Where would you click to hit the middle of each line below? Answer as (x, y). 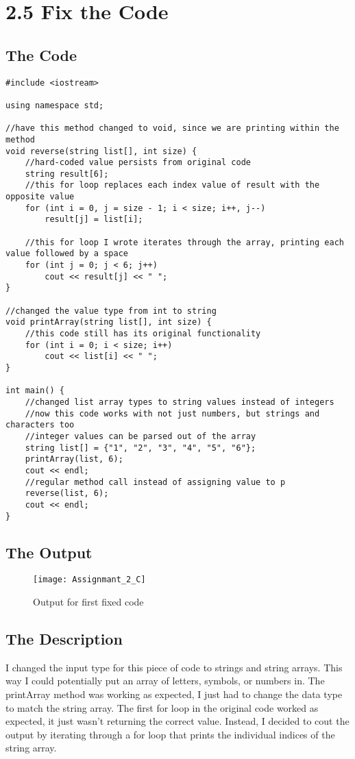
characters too (40, 425)
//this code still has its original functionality (143, 334)
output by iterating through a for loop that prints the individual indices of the (170, 734)
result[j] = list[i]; (94, 220)
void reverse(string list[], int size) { (101, 151)
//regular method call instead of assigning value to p (155, 482)
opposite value (40, 197)
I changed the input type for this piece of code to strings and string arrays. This (174, 667)
